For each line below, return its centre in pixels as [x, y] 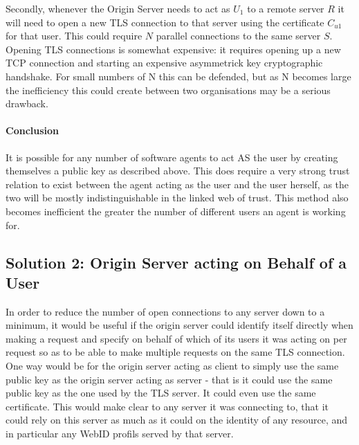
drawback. [27, 103]
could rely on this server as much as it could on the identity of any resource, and [177, 420]
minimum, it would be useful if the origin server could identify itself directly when [179, 325]
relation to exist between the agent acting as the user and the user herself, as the [177, 184]
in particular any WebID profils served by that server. [120, 434]
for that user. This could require [74, 36]
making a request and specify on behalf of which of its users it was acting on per [176, 338]
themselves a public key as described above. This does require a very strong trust [178, 171]
